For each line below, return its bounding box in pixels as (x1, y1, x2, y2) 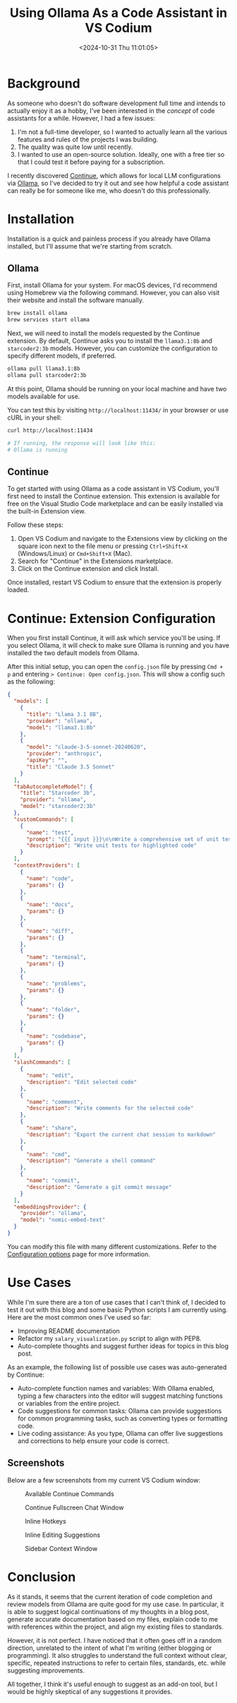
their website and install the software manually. (7, 296, 145, 304)
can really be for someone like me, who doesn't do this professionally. (7, 186, 211, 195)
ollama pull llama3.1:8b (7, 365, 80, 372)
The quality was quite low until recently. (17, 143, 133, 151)
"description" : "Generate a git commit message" (25, 1183, 172, 1191)
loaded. (7, 586, 30, 594)
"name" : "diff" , (25, 927, 74, 934)
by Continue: (7, 1370, 44, 1379)
